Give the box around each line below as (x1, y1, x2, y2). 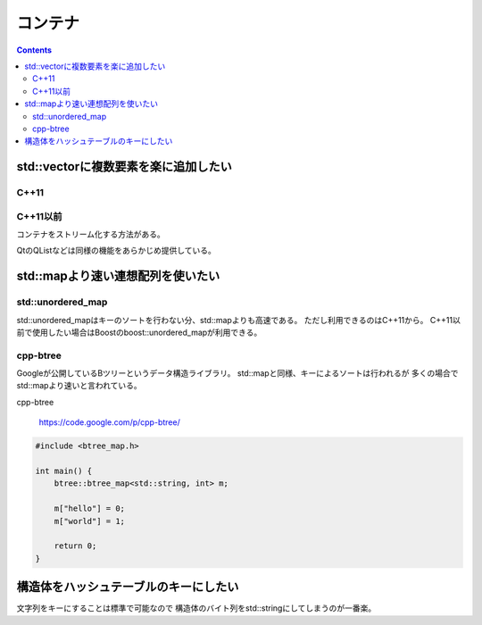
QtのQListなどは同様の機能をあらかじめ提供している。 (16, 246, 216, 256)
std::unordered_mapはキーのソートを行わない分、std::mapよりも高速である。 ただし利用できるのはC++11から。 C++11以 (16, 314, 461, 325)
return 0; (54, 541, 97, 551)
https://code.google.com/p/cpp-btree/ (38, 417, 180, 428)
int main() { (35, 466, 93, 477)
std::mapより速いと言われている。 (16, 380, 142, 391)
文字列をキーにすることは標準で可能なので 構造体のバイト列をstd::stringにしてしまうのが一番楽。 (16, 603, 377, 613)
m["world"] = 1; (54, 516, 125, 526)
